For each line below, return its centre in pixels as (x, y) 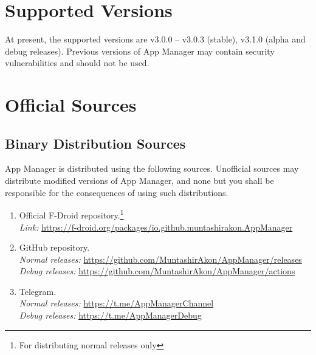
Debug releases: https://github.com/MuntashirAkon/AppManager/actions (157, 271)
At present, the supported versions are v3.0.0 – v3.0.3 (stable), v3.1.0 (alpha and (155, 39)
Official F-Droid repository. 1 (71, 214)
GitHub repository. (54, 247)
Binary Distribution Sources (95, 143)
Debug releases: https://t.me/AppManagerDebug (110, 315)
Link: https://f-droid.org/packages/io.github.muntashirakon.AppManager (156, 227)
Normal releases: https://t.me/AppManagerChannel (116, 303)
